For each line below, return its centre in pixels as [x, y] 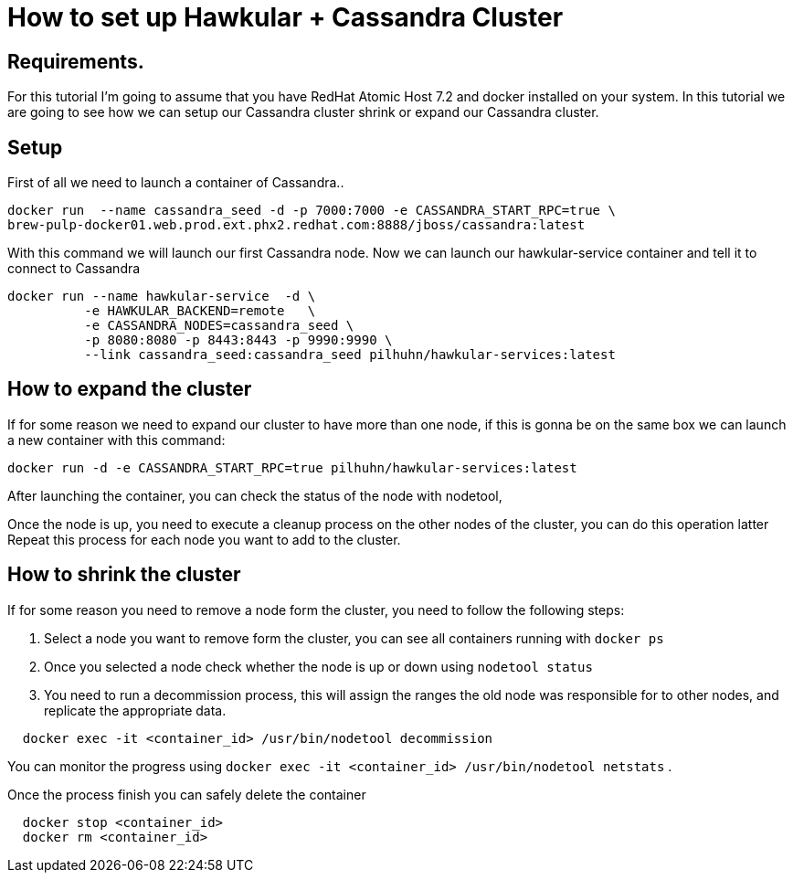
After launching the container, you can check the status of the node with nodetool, [255, 495]
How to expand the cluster [130, 389]
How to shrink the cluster [124, 575]
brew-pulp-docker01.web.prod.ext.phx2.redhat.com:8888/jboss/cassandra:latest [296, 225]
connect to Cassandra [74, 269]
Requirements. [76, 61]
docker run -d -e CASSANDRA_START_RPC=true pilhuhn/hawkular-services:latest [292, 467]
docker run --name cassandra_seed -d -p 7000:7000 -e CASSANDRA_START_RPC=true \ [312, 211]
